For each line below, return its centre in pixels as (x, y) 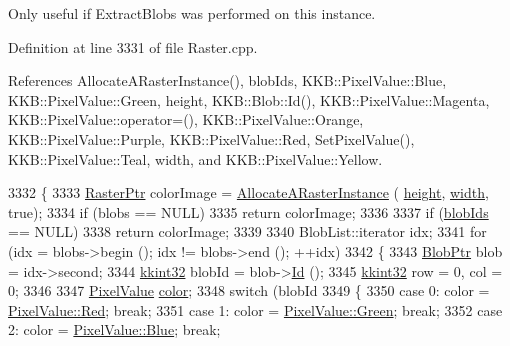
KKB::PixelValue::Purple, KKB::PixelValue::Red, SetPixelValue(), (211, 138)
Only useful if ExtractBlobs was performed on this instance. (192, 13)
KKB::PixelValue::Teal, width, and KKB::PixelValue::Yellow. (195, 158)
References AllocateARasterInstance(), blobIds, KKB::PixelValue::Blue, (227, 80)
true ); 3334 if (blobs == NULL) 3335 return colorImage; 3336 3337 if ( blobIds (248, 211)
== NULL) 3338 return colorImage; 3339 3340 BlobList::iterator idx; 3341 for (247, 231)
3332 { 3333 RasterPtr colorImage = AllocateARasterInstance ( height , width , (248, 192)
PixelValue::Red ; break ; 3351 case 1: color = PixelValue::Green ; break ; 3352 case (255, 309)
